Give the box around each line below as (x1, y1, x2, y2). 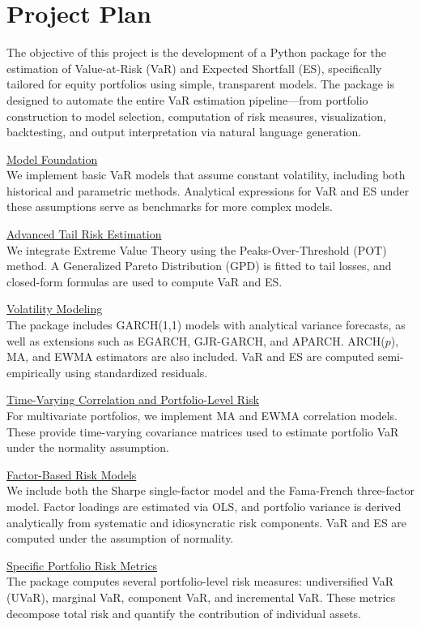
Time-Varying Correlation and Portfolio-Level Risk (6, 391, 259, 408)
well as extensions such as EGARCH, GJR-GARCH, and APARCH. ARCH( (6, 332, 385, 349)
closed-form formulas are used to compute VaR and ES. (6, 273, 283, 290)
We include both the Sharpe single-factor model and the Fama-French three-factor (6, 482, 415, 499)
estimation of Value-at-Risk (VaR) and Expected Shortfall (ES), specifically (6, 59, 382, 76)
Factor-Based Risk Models (6, 466, 137, 483)
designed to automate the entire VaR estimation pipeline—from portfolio (6, 91, 368, 108)
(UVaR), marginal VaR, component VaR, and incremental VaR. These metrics (6, 588, 396, 605)
